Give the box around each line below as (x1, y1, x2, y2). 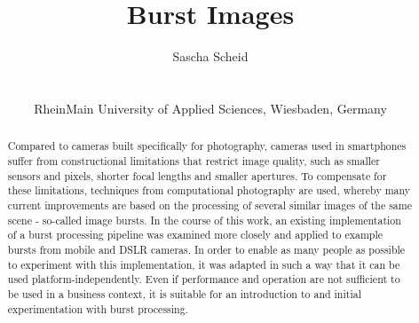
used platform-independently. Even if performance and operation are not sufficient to (7, 272, 400, 287)
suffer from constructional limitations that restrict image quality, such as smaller (7, 153, 380, 168)
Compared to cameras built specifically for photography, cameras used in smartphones (7, 138, 407, 154)
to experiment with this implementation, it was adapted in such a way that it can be (7, 256, 400, 272)
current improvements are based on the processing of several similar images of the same (7, 197, 412, 212)
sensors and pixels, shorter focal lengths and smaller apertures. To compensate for (7, 168, 387, 183)
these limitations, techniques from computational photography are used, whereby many (7, 183, 411, 198)
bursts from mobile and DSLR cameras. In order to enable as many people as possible (7, 241, 406, 256)
